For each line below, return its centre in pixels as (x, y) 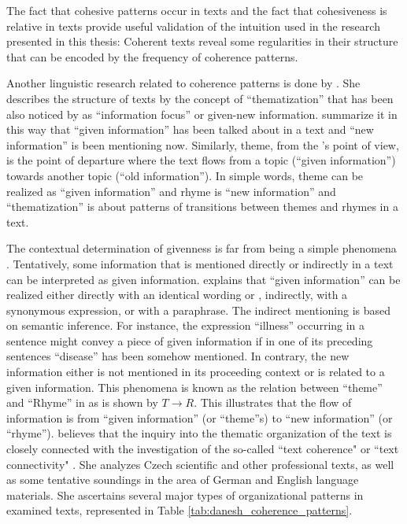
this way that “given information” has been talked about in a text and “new (190, 129)
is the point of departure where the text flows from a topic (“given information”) (201, 160)
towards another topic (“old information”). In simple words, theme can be (185, 175)
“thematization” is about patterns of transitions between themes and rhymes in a (202, 207)
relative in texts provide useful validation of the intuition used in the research (193, 26)
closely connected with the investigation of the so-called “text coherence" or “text (203, 449)
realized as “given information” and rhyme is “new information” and (171, 191)
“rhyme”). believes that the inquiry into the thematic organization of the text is (199, 433)
